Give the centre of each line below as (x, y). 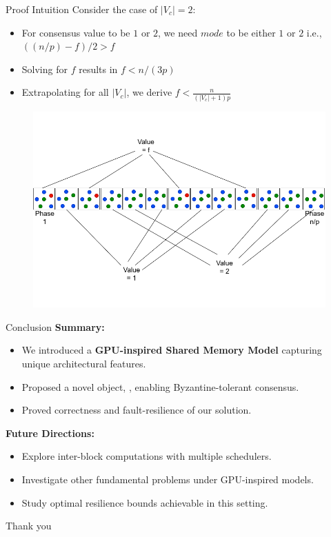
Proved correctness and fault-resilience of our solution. (137, 410)
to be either (251, 32)
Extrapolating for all (65, 92)
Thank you (29, 526)
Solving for (44, 69)
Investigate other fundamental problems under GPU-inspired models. (168, 479)
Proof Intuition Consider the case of (82, 9)
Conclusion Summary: (55, 326)
